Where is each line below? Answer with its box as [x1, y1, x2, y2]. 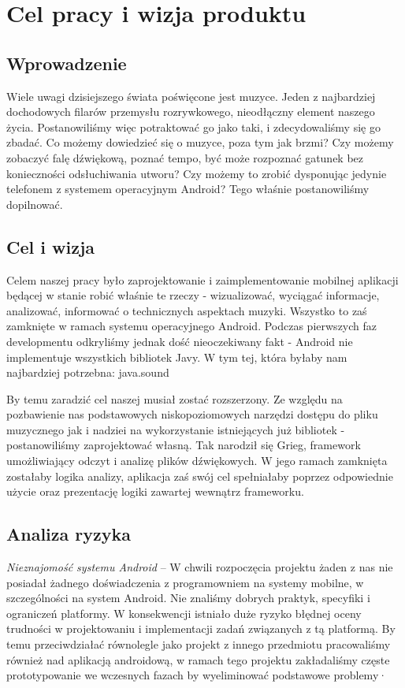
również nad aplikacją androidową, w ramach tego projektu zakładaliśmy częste [6, 651, 390, 668]
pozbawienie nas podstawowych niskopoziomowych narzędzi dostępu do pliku [6, 406, 378, 422]
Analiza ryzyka [6, 522, 131, 546]
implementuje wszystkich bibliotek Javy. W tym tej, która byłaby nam [6, 348, 347, 365]
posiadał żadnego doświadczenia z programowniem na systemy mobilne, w [6, 574, 364, 590]
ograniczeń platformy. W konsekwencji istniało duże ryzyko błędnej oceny [6, 604, 362, 621]
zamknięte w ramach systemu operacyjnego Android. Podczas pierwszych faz [6, 318, 377, 334]
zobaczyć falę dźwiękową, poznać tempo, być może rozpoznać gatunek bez [6, 149, 364, 165]
